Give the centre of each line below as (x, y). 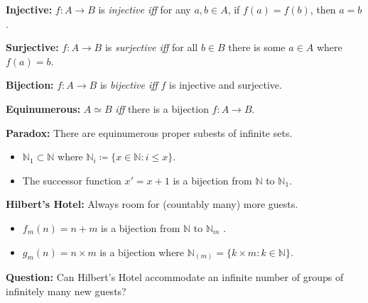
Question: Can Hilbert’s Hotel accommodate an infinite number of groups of (175, 277)
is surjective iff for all (151, 47)
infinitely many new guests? (66, 291)
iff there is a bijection (162, 108)
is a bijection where (142, 252)
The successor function (72, 180)
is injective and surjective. (226, 85)
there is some (257, 47)
